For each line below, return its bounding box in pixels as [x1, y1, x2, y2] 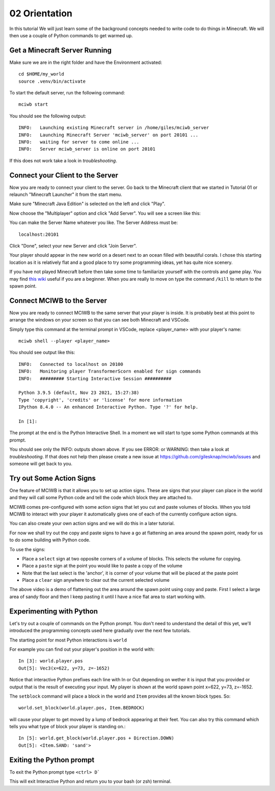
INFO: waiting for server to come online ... [18, 139, 140, 145]
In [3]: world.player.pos [18, 658, 84, 664]
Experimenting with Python [9, 607, 98, 615]
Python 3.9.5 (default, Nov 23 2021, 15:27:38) [18, 390, 140, 396]
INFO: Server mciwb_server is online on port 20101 [18, 146, 155, 152]
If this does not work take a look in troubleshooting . [9, 157, 117, 163]
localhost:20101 [18, 231, 59, 237]
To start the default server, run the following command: [9, 90, 125, 96]
